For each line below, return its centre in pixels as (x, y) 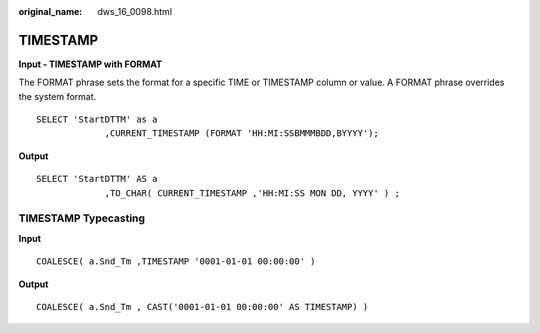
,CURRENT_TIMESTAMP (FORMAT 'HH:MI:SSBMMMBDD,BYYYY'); (241, 133)
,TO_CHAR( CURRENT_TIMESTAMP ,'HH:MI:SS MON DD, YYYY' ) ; (252, 193)
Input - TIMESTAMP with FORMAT (90, 64)
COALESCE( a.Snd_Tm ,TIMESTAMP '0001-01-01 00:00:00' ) (176, 261)
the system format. (57, 96)
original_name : (50, 11)
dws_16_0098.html (135, 11)
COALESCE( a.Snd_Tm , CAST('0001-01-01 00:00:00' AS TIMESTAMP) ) (202, 306)
